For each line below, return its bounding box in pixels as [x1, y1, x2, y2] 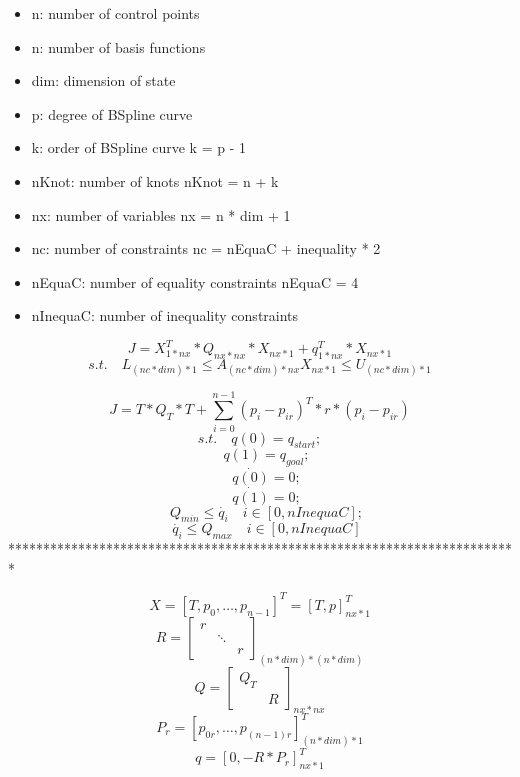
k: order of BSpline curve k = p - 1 [31, 137, 246, 158]
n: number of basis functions [31, 36, 206, 57]
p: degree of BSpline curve [31, 103, 193, 124]
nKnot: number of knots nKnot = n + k [31, 170, 279, 191]
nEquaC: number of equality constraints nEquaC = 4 [31, 271, 359, 292]
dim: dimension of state [31, 70, 176, 91]
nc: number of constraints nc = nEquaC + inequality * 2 [31, 238, 381, 259]
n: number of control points [31, 3, 200, 23]
